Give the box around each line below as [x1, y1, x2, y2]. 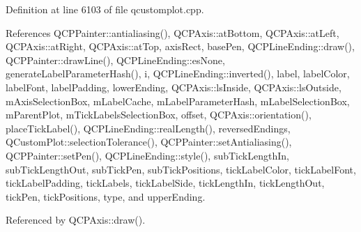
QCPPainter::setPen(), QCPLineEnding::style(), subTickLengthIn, [6, 148, 289, 162]
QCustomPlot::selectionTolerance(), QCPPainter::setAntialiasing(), [6, 134, 292, 149]
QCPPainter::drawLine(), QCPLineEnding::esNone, [6, 52, 225, 67]
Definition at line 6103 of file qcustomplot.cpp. [6, 2, 204, 16]
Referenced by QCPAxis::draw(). [6, 212, 146, 227]
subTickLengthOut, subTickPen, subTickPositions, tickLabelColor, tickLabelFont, [6, 162, 356, 176]
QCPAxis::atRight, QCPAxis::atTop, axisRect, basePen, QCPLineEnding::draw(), [6, 39, 355, 54]
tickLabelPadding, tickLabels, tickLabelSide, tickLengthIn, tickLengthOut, [6, 176, 325, 190]
